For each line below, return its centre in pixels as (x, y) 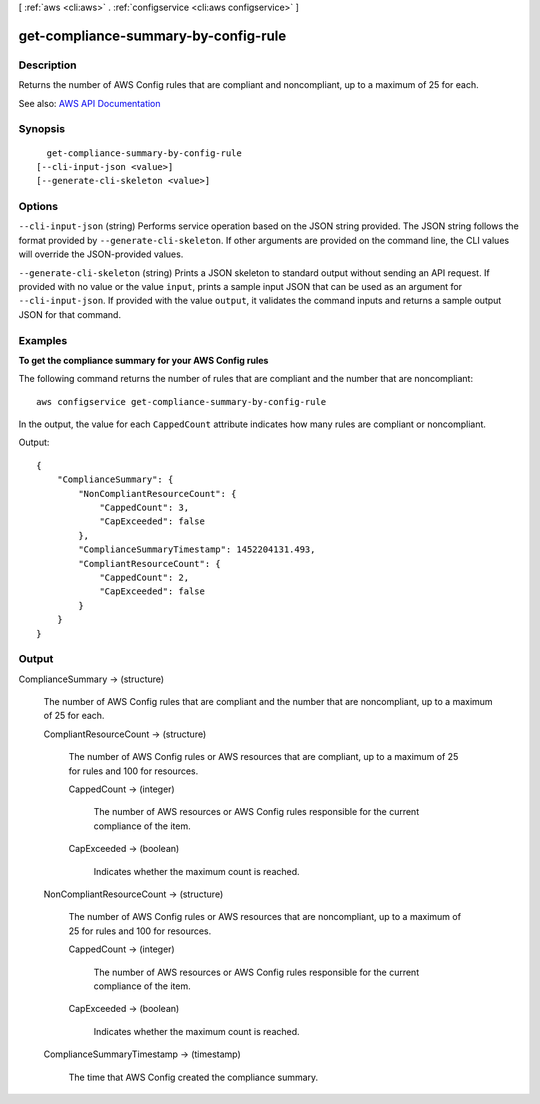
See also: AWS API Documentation (89, 103)
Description (47, 65)
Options (38, 207)
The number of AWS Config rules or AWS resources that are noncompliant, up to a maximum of (265, 917)
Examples (43, 340)
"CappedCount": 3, (144, 508)
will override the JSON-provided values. (101, 254)
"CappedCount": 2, (144, 577)
